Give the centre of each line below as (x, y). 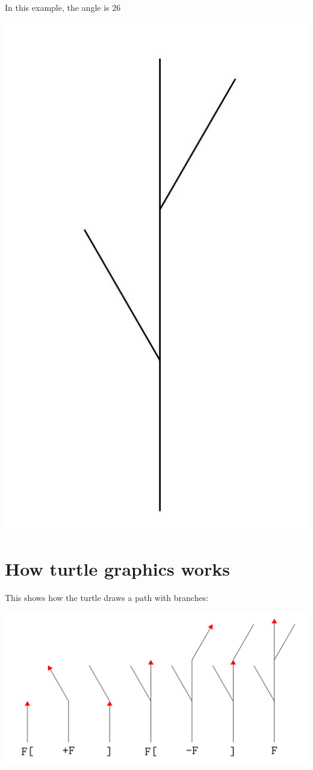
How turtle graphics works (117, 568)
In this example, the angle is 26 (63, 7)
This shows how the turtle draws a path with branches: (107, 597)
